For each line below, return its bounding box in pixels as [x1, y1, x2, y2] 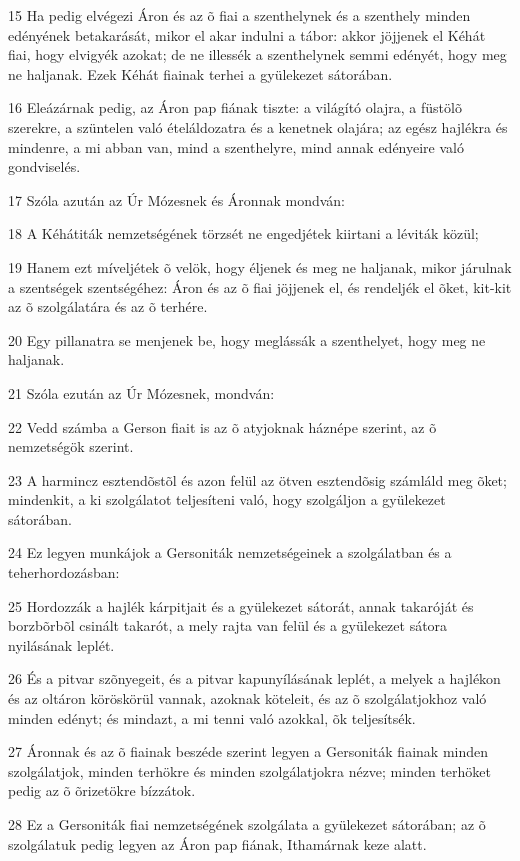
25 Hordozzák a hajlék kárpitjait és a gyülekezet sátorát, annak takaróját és [8, 595, 474, 616]
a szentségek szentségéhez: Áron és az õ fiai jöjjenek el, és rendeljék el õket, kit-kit [8, 276, 512, 297]
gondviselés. [8, 156, 81, 177]
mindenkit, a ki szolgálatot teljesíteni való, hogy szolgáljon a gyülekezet [8, 489, 446, 510]
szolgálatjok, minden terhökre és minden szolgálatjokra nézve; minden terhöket [8, 760, 491, 781]
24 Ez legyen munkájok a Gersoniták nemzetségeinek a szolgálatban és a [8, 542, 452, 563]
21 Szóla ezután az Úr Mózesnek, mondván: [8, 382, 275, 403]
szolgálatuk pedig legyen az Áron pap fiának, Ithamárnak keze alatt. [8, 833, 427, 854]
